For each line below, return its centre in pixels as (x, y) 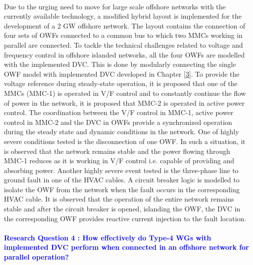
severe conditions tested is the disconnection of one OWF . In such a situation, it (125, 141)
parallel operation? (36, 257)
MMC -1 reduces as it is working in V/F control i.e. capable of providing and (119, 161)
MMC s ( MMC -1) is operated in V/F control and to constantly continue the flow (125, 93)
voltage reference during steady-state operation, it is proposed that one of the (121, 83)
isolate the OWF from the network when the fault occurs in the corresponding (122, 189)
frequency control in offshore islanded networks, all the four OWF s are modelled (124, 54)
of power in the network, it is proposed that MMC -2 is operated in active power (124, 103)
